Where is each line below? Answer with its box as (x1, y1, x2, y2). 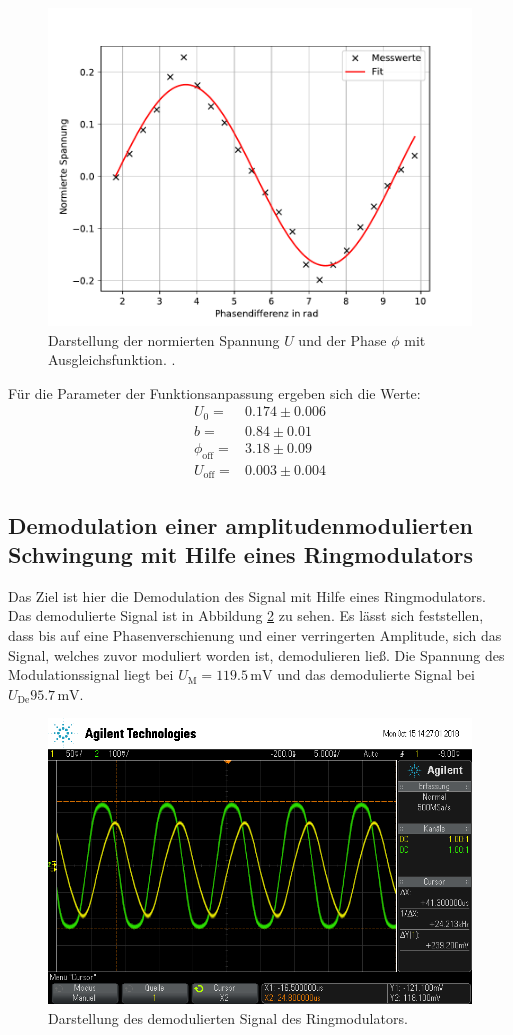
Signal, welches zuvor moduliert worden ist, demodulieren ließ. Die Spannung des (8, 644, 505, 665)
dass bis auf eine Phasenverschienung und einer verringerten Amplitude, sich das (8, 624, 502, 645)
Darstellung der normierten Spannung (48, 329, 280, 350)
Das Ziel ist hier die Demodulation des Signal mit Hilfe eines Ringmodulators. (8, 585, 486, 606)
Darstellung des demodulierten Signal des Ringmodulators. (48, 1007, 408, 1028)
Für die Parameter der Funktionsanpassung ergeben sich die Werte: (8, 382, 421, 403)
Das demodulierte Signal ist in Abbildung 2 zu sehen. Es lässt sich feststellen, (8, 605, 484, 626)
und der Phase (298, 329, 387, 350)
